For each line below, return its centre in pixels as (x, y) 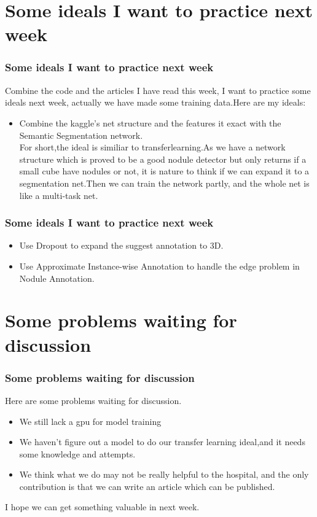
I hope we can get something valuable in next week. (102, 507)
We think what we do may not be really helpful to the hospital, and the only (164, 474)
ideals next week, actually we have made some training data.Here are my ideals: (155, 102)
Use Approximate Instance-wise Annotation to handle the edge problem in (159, 266)
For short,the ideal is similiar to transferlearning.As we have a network (152, 147)
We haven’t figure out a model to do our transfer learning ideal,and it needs (162, 442)
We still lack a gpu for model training (90, 421)
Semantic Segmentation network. (81, 135)
